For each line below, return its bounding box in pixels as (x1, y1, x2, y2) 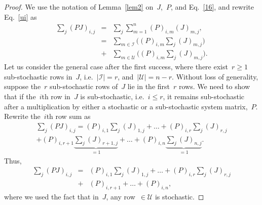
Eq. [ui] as (4, 11, 37, 22)
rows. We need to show (179, 81, 250, 92)
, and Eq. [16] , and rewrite (170, 2, 254, 12)
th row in (42, 91, 70, 101)
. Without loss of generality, (172, 71, 258, 81)
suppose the (4, 81, 41, 92)
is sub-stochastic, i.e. (80, 91, 144, 101)
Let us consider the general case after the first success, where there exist (4, 61, 228, 72)
